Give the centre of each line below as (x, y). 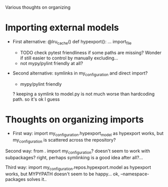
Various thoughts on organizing (38, 7)
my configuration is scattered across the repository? (64, 141)
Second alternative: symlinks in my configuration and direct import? (80, 74)
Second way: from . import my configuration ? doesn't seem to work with (78, 152)
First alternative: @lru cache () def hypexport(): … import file (72, 42)
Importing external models (62, 28)
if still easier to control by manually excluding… (69, 58)
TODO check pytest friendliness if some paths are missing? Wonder (91, 52)
